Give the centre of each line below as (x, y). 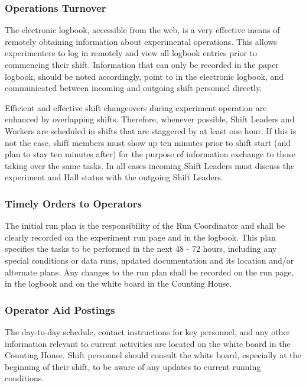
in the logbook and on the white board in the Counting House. (118, 283)
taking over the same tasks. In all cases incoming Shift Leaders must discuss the (150, 165)
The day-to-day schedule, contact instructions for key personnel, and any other (148, 331)
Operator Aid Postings (60, 309)
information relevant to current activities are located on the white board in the (148, 343)
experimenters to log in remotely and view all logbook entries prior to (131, 53)
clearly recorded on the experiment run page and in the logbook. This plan (140, 237)
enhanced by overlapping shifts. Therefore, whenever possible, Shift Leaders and (150, 119)
